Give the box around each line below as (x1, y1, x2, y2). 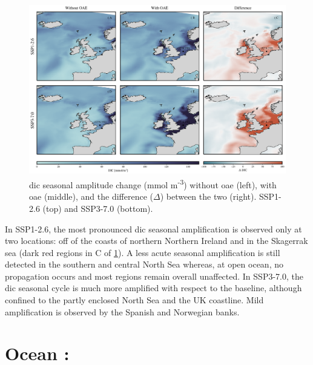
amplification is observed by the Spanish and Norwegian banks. (5, 305, 240, 318)
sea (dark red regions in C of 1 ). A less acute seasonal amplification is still (5, 246, 280, 258)
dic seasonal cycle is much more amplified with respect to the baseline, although (5, 281, 302, 294)
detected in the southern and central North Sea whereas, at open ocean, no (5, 258, 283, 271)
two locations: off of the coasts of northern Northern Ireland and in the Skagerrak (5, 234, 308, 247)
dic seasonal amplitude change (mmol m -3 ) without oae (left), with (29, 177, 277, 191)
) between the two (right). (160, 190, 257, 203)
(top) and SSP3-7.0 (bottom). (42, 202, 153, 214)
